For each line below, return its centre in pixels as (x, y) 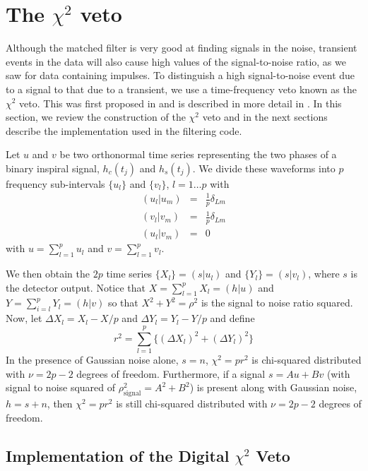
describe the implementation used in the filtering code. (124, 130)
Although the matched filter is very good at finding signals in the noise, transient (182, 48)
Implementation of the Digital (118, 455)
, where (324, 274)
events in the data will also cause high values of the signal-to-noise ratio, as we (176, 61)
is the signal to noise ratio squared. (277, 303)
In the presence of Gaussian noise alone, (92, 359)
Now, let (24, 318)
